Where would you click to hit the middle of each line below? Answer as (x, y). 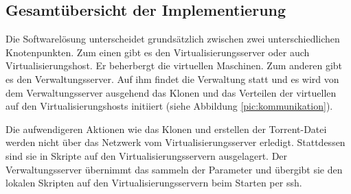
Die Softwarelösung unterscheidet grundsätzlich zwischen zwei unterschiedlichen (173, 39)
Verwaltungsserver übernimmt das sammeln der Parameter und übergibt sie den (174, 169)
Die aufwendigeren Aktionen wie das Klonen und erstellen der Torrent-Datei (166, 129)
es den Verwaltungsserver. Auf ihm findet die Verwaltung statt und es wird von (172, 78)
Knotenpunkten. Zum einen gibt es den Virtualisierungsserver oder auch (158, 52)
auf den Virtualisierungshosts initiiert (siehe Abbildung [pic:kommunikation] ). (169, 106)
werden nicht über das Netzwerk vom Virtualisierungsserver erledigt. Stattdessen (175, 142)
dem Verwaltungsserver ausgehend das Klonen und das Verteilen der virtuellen (171, 92)
